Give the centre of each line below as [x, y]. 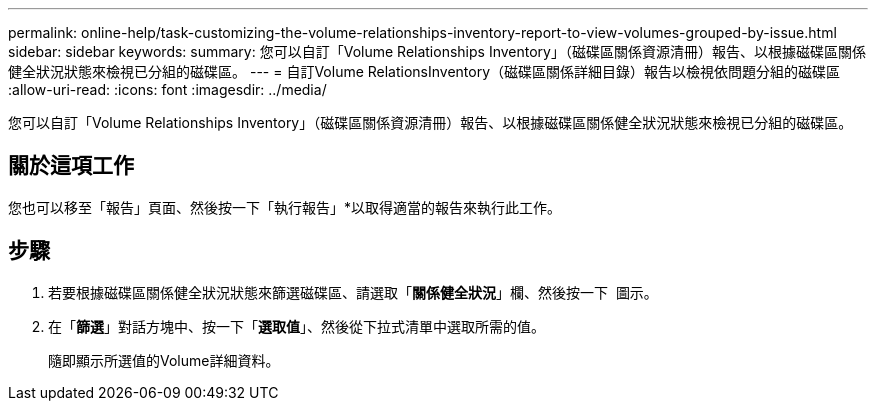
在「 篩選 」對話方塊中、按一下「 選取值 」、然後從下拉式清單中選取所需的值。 [296, 326]
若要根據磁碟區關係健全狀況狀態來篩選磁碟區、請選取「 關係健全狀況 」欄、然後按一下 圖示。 [353, 292]
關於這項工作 [71, 166]
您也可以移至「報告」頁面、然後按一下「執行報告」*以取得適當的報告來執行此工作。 [285, 207]
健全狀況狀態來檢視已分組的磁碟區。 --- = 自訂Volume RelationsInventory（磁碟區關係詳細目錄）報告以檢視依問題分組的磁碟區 [424, 71]
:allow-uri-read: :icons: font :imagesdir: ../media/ [167, 89]
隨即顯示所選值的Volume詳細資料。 [164, 360]
